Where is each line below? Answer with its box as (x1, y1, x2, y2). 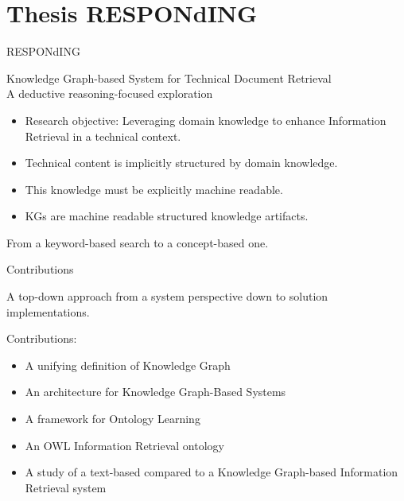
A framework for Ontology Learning (25, 410, 200, 427)
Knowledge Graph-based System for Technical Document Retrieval (6, 69, 332, 86)
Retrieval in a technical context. (25, 127, 181, 144)
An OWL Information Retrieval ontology (25, 437, 224, 453)
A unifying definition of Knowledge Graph (25, 356, 231, 373)
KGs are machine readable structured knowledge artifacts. (25, 208, 309, 224)
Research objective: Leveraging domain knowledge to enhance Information (25, 111, 387, 128)
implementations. (6, 303, 90, 320)
